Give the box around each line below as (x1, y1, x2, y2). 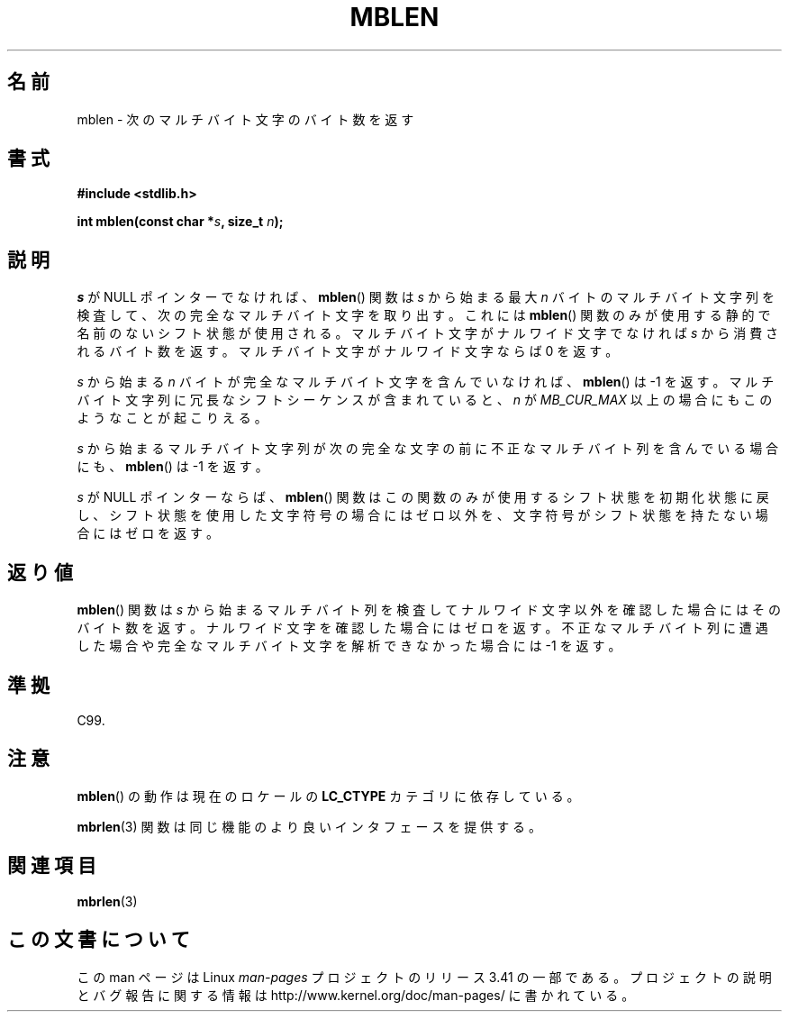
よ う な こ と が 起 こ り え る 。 (77, 410, 268, 426)
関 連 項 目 (7, 854, 96, 878)
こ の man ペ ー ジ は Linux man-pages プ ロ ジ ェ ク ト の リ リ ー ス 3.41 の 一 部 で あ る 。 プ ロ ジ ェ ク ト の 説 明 (77, 969, 772, 985)
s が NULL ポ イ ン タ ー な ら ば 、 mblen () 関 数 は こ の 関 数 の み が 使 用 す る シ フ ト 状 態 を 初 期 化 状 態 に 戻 (77, 489, 769, 505)
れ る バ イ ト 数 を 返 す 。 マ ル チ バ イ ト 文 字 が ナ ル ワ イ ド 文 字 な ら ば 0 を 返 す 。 (77, 343, 619, 359)
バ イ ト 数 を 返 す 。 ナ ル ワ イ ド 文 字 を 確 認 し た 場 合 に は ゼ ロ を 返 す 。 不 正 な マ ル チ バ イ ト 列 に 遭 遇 (77, 620, 768, 636)
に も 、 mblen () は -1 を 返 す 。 (77, 459, 268, 475)
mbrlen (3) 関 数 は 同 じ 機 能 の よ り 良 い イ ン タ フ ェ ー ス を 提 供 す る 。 (77, 818, 542, 834)
